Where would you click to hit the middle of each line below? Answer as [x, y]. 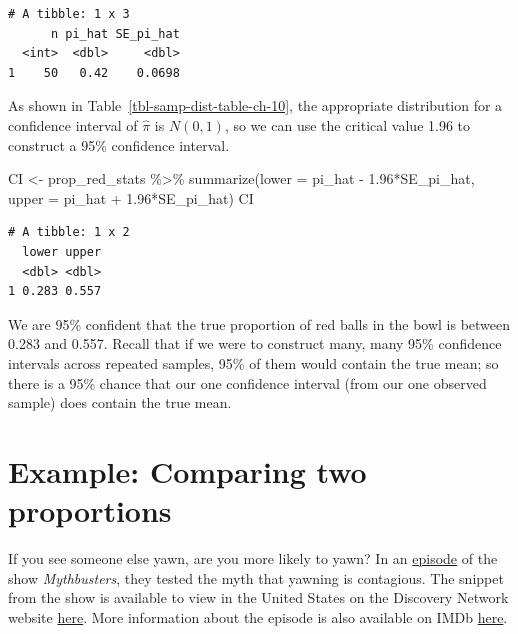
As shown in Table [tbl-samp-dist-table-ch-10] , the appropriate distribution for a [255, 105]
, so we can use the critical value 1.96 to [347, 124]
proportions [90, 510]
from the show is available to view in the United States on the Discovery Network [258, 597]
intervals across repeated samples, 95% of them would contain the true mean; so [253, 362]
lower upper [62, 251]
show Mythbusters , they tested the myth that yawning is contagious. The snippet [256, 577]
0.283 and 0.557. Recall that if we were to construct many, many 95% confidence [255, 343]
